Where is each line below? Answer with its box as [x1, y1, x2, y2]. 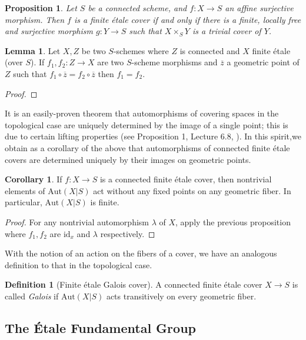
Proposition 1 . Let [5, 2, 77, 14]
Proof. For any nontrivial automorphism [5, 215, 149, 228]
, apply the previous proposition [175, 215, 291, 228]
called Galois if [5, 289, 59, 302]
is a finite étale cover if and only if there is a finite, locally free [74, 13, 301, 25]
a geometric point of [227, 56, 300, 68]
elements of [5, 184, 45, 196]
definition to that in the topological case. [5, 258, 152, 271]
